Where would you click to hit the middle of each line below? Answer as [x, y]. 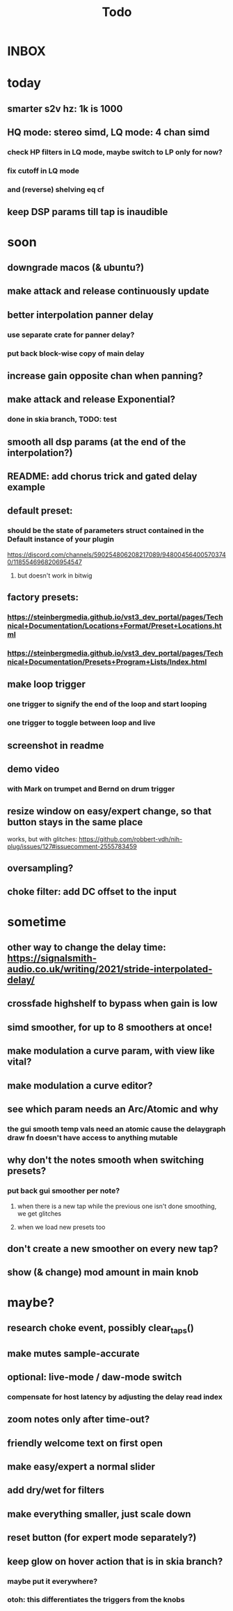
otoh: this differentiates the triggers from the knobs [96, 1600]
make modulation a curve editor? [80, 1085]
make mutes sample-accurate [74, 1353]
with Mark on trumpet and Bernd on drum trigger [91, 788]
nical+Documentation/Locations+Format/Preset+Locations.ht [115, 626]
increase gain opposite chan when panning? [105, 375]
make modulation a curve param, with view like [111, 1051]
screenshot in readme [56, 745]
